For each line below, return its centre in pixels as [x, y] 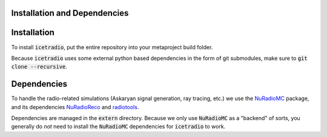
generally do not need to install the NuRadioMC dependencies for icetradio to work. [118, 127]
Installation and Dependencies [70, 13]
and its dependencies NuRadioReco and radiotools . [75, 107]
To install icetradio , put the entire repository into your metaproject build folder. [112, 47]
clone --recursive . [39, 67]
